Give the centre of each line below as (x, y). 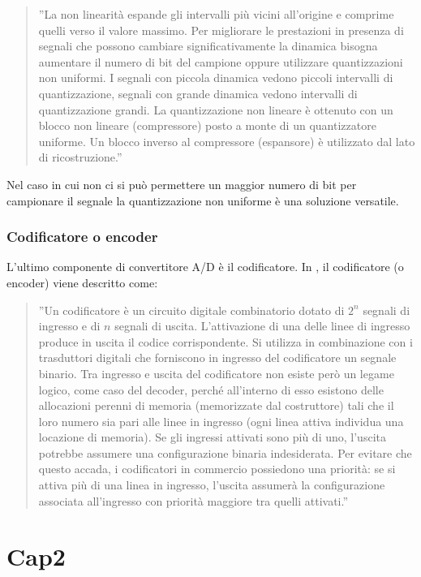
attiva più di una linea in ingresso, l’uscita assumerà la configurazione (212, 485)
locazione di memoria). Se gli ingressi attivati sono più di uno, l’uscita (212, 437)
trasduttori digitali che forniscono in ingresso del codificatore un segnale (217, 357)
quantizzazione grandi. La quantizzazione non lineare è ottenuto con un (216, 109)
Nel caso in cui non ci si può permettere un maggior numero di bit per (182, 184)
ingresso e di (69, 326)
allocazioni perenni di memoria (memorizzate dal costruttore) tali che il (216, 405)
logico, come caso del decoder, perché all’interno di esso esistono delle (211, 389)
